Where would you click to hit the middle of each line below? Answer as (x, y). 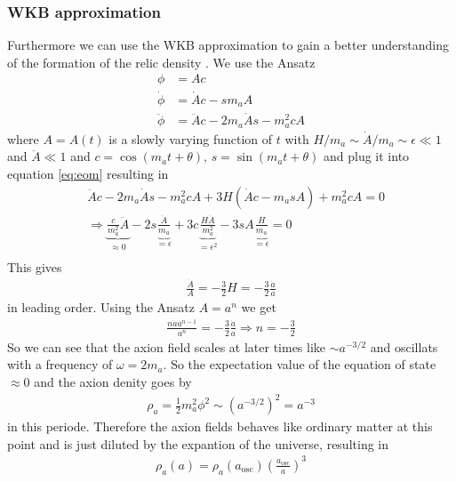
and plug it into (367, 156)
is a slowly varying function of (191, 138)
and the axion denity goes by (113, 381)
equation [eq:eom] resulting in (88, 174)
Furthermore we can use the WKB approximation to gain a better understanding (228, 45)
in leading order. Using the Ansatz (101, 307)
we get (259, 307)
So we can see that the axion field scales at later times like (167, 346)
